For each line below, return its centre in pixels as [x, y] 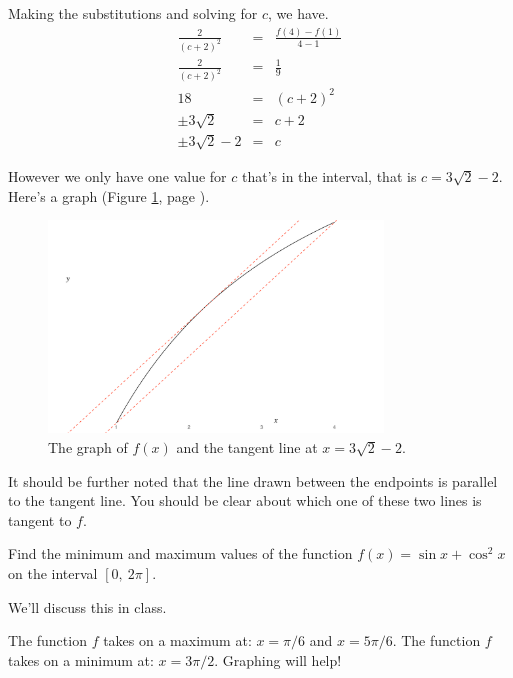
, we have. [298, 13]
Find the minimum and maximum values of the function [180, 553]
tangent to [40, 519]
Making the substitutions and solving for [133, 13]
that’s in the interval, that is [329, 175]
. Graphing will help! [278, 659]
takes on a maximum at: [177, 640]
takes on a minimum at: [81, 659]
